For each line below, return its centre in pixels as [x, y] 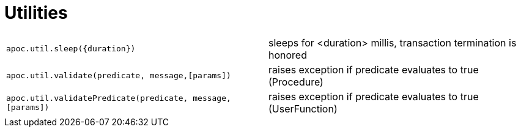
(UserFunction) [303, 108]
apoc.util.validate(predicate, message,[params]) [119, 76]
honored [288, 55]
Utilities [36, 13]
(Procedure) [296, 82]
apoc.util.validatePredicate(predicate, [97, 98]
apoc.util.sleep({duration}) [71, 49]
